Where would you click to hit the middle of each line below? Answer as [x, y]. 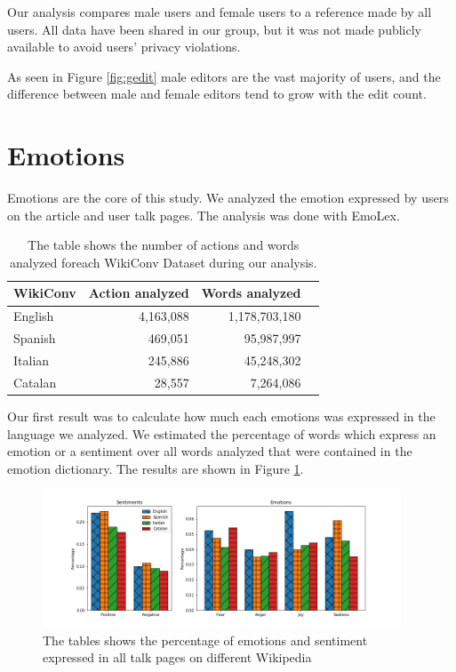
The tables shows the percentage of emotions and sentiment [205, 640]
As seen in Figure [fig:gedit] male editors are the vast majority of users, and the [224, 76]
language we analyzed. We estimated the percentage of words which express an [222, 433]
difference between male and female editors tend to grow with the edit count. [217, 94]
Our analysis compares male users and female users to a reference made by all [220, 12]
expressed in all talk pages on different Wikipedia [177, 657]
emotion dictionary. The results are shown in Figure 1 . [156, 468]
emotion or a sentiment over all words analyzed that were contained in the [210, 451]
